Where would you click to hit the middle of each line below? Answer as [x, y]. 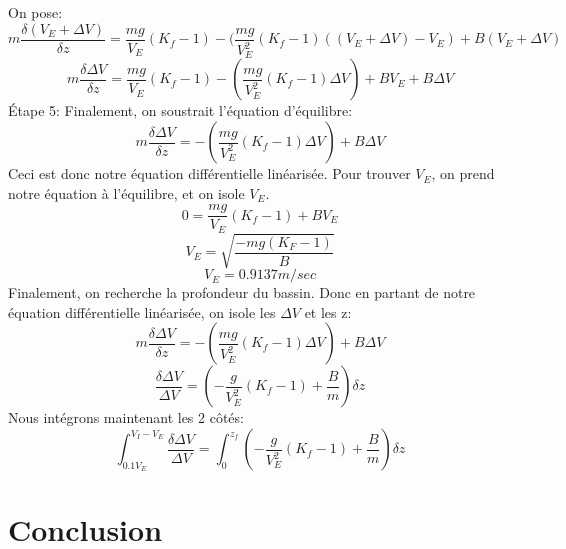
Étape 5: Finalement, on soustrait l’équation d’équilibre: [180, 110]
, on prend [463, 173]
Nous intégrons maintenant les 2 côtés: [126, 417]
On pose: [35, 12]
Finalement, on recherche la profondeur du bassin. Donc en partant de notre [242, 292]
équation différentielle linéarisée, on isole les [142, 311]
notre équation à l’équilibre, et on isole [126, 192]
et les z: [328, 311]
